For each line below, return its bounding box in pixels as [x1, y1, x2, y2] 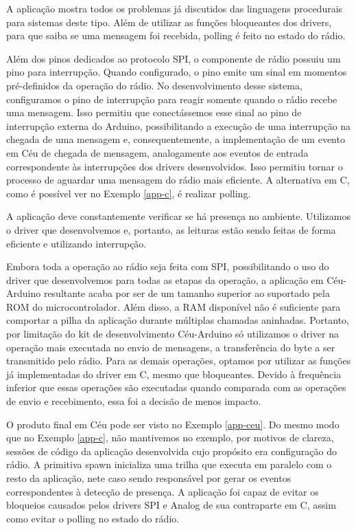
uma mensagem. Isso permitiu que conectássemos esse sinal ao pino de [6, 105, 302, 120]
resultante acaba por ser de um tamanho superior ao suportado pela [43, 286, 330, 300]
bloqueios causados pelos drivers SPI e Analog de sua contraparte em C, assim [6, 498, 336, 512]
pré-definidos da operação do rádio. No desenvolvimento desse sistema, [6, 78, 302, 92]
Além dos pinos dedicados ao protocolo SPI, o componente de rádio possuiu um [6, 51, 341, 65]
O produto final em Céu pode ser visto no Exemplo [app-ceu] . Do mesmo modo [6, 417, 340, 431]
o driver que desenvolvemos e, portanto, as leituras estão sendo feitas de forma [6, 222, 336, 236]
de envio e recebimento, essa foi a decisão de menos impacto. [6, 394, 261, 408]
